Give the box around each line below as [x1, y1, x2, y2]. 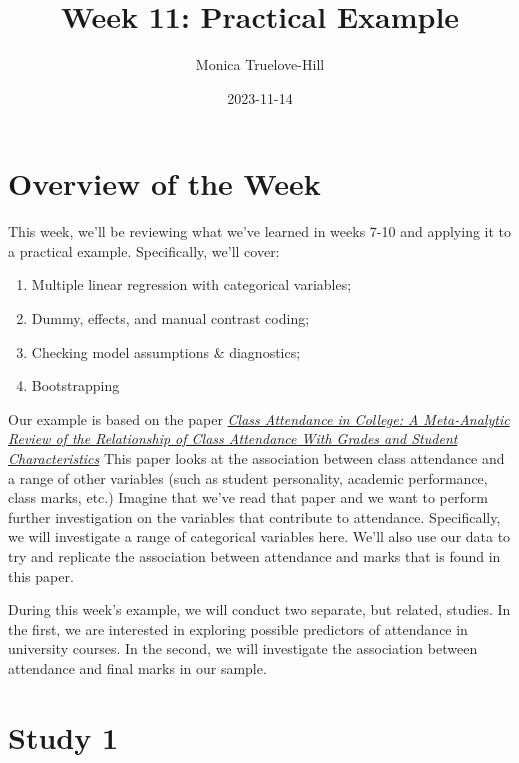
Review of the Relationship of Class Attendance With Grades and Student [8, 428, 458, 449]
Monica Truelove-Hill [195, 54, 325, 75]
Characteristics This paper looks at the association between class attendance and [8, 448, 505, 468]
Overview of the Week [8, 163, 321, 204]
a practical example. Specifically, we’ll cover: [8, 240, 280, 261]
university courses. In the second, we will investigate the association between [8, 638, 478, 659]
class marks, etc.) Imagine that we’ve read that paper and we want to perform [8, 487, 488, 508]
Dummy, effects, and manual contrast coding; [31, 308, 310, 329]
